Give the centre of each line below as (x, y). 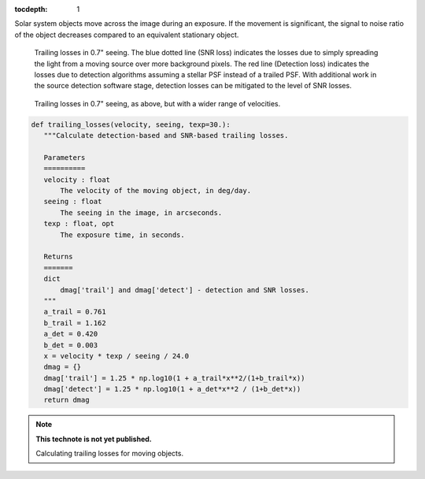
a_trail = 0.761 (75, 312)
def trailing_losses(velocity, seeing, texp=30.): (131, 124)
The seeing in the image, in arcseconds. (141, 212)
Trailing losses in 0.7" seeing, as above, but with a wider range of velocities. (157, 103)
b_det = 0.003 (71, 345)
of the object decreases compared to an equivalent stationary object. (127, 35)
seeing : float (73, 202)
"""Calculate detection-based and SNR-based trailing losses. (166, 136)
